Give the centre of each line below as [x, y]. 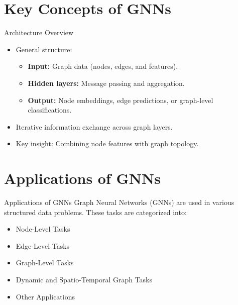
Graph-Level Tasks [45, 263]
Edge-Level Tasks [43, 245]
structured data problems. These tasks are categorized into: [95, 212]
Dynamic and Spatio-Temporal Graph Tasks [84, 279]
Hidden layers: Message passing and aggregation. [106, 83]
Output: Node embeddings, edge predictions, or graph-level [121, 100]
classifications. [50, 110]
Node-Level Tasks [43, 229]
